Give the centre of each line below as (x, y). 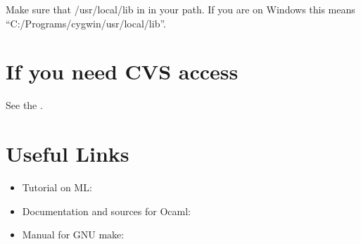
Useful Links (68, 154)
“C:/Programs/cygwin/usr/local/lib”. (86, 23)
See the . (24, 105)
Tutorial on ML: (57, 187)
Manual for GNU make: (73, 235)
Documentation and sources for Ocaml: (106, 211)
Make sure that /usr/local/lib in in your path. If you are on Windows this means (180, 9)
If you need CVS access (122, 71)
